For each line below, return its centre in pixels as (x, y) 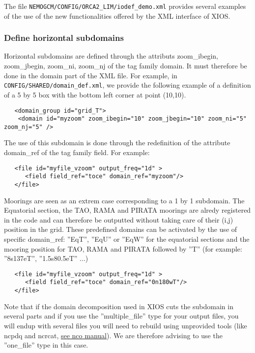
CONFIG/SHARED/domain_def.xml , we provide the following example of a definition (127, 85)
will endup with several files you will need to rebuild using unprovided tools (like (126, 325)
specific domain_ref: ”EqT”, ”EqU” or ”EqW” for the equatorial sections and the (127, 239)
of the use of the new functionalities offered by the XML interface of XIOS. (117, 16)
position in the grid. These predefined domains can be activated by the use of (121, 229)
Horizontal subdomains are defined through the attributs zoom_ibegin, (111, 56)
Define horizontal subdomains (64, 38)
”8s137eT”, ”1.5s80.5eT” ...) (46, 258)
